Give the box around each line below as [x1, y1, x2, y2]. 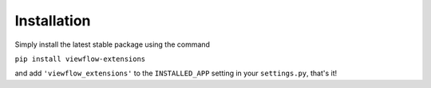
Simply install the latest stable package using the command [14, 40, 211, 49]
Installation [14, 12, 91, 29]
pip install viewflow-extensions [14, 54, 146, 63]
